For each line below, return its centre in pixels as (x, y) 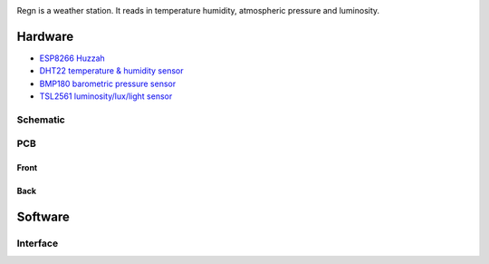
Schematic (41, 120)
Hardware (45, 36)
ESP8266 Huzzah (72, 58)
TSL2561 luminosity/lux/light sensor (106, 96)
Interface (38, 243)
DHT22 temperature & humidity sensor (111, 71)
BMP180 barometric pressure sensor (108, 83)
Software (43, 217)
